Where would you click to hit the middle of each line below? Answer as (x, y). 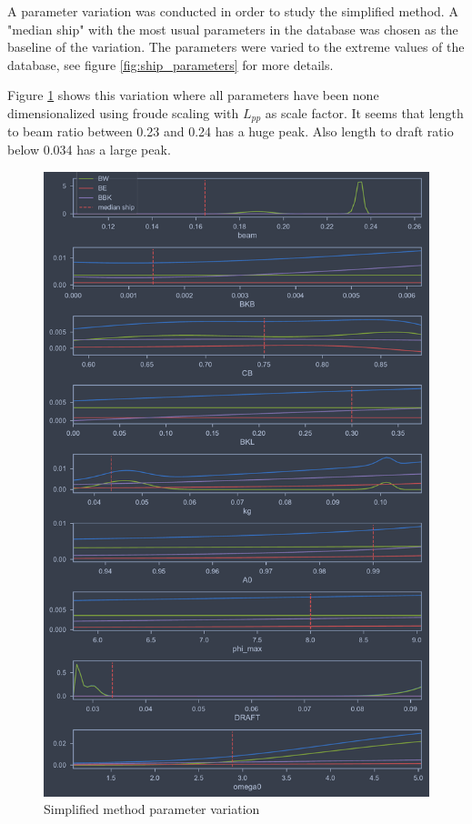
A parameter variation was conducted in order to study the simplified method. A (233, 11)
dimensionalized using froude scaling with (123, 112)
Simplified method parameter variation (152, 809)
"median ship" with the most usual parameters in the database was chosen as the (233, 29)
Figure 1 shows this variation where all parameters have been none (193, 95)
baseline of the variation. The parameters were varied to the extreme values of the (236, 47)
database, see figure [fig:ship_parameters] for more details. (171, 64)
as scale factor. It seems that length (364, 112)
